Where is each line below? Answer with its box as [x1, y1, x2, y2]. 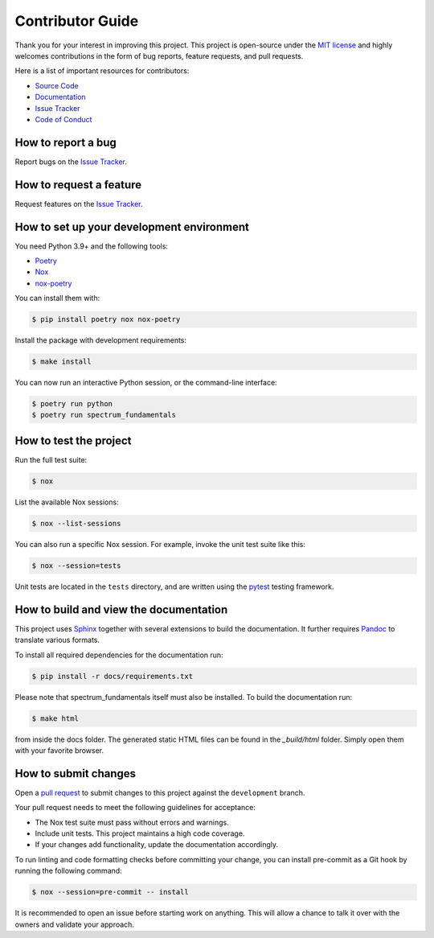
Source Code [35, 80, 80, 90]
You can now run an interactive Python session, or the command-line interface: [14, 378, 277, 388]
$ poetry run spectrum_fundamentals [31, 410, 177, 420]
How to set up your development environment [14, 220, 249, 233]
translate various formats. [14, 636, 100, 645]
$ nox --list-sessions [31, 519, 121, 528]
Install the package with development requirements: [14, 335, 187, 345]
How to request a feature [14, 178, 142, 191]
